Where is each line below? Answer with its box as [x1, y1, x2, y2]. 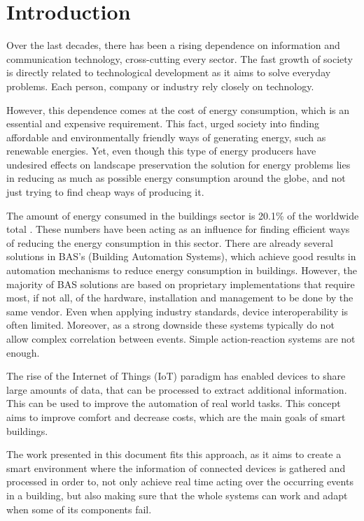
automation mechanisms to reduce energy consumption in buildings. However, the [6, 263, 357, 278]
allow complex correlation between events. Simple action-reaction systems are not [6, 331, 356, 345]
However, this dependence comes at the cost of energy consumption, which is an [6, 102, 350, 117]
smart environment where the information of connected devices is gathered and [6, 460, 346, 475]
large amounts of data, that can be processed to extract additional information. [6, 382, 347, 397]
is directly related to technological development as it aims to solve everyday [6, 65, 331, 80]
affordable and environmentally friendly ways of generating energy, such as [6, 129, 326, 144]
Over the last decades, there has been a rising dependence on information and [6, 38, 340, 52]
